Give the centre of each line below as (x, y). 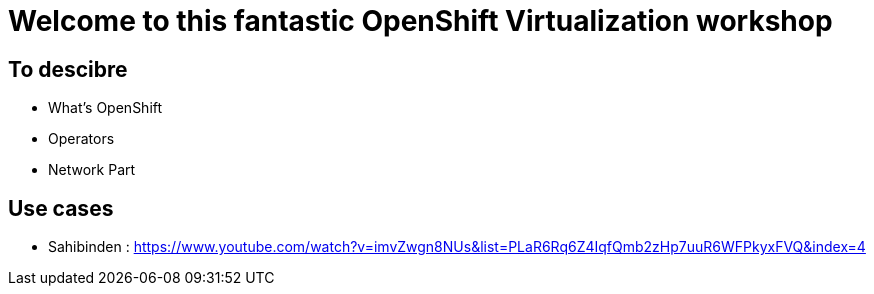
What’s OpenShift (105, 108)
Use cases (61, 208)
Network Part (92, 170)
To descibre (68, 69)
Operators (81, 139)
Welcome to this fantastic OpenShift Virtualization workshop (420, 21)
